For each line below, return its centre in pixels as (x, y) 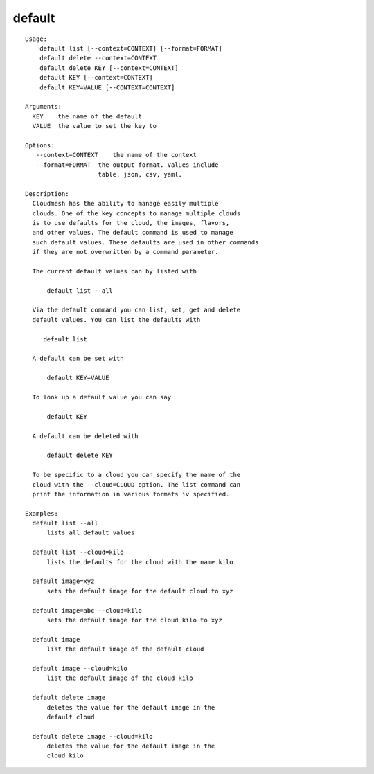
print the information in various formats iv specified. (131, 494)
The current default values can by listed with (115, 271)
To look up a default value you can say (102, 397)
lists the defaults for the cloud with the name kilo (140, 562)
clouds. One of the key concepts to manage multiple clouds (136, 213)
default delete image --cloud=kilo (93, 736)
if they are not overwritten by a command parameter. (125, 252)
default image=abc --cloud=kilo (87, 610)
